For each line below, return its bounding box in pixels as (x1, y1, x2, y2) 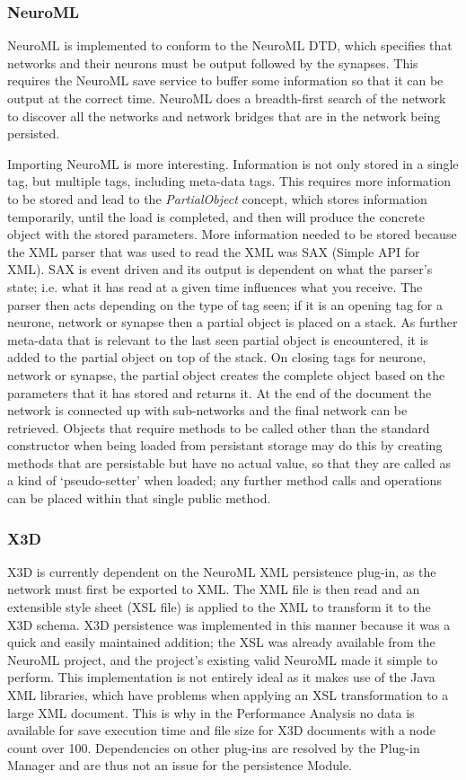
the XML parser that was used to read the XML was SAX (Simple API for (7, 242, 420, 261)
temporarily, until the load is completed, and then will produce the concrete (7, 207, 425, 226)
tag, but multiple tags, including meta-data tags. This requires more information (7, 172, 451, 191)
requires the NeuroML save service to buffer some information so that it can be (7, 71, 444, 90)
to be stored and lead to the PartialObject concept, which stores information (7, 189, 427, 208)
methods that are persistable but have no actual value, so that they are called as (7, 453, 451, 472)
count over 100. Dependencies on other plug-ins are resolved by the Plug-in (7, 738, 420, 757)
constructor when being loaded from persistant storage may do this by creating (7, 436, 443, 455)
